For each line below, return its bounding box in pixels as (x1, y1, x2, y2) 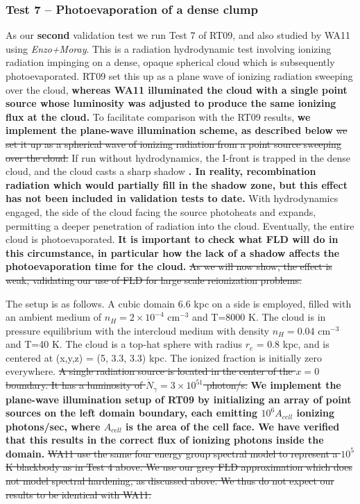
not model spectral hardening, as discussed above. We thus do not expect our (6, 473, 334, 488)
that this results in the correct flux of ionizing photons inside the (6, 432, 324, 447)
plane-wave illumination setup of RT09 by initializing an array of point (6, 392, 352, 406)
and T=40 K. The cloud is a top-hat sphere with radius (6, 337, 242, 351)
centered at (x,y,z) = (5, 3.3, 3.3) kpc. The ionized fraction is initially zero (6, 350, 322, 364)
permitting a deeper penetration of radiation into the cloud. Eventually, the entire (6, 218, 354, 233)
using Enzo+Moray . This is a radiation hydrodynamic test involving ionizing (6, 41, 332, 56)
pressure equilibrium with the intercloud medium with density (6, 323, 269, 337)
